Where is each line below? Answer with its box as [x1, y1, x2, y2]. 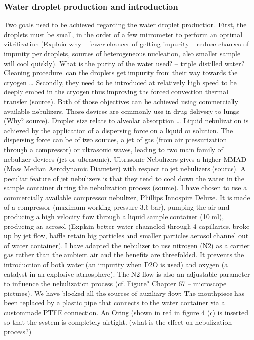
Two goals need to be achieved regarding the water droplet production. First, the [4, 20, 247, 30]
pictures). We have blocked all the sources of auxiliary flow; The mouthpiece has [4, 288, 245, 298]
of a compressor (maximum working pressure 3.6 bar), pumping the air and [4, 202, 230, 212]
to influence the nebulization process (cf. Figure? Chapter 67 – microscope [4, 278, 227, 289]
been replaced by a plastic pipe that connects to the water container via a [4, 297, 225, 308]
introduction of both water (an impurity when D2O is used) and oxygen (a [4, 259, 228, 270]
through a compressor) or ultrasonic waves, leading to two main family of [4, 144, 223, 154]
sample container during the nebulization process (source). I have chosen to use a [4, 182, 247, 193]
